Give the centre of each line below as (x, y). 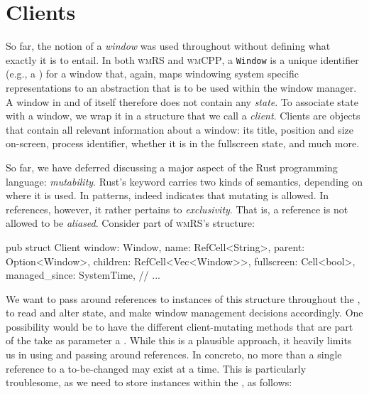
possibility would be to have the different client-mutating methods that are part (180, 326)
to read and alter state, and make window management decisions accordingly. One (184, 313)
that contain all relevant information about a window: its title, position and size (180, 129)
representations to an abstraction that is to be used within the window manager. (181, 87)
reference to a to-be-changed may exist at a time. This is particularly (156, 368)
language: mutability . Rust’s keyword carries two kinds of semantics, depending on (184, 181)
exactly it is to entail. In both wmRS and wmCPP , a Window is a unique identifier (182, 59)
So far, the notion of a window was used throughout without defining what (168, 46)
